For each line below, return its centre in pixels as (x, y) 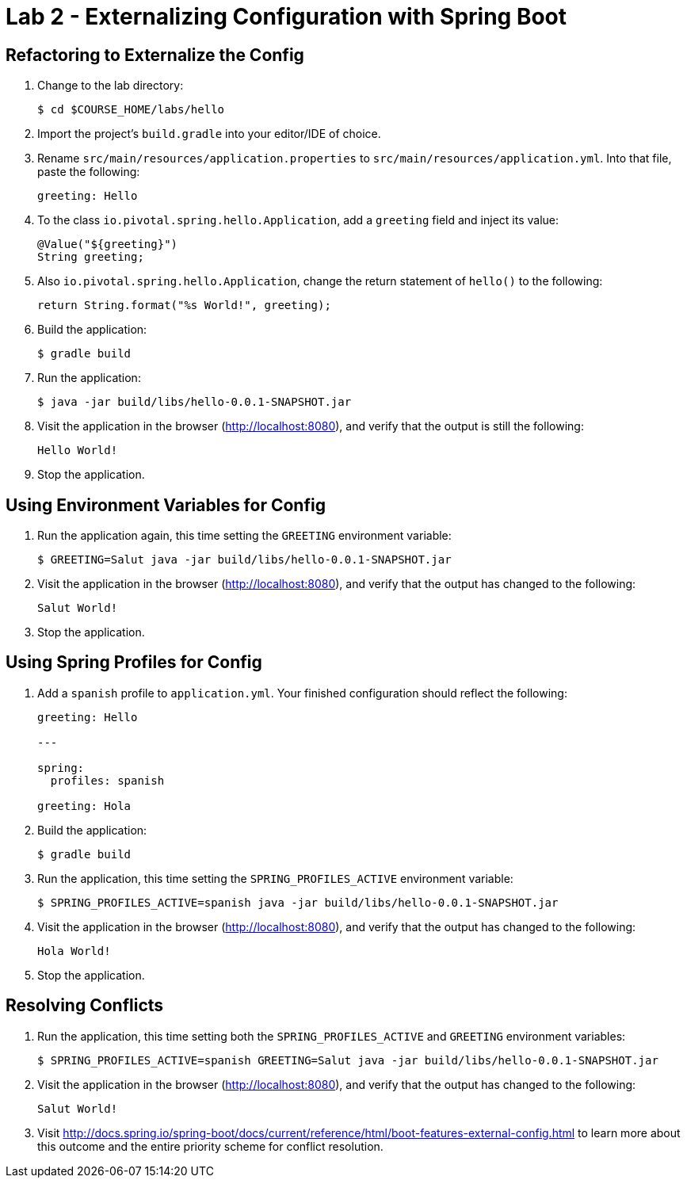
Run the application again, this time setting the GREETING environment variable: (244, 536)
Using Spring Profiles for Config (134, 663)
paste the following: (89, 172)
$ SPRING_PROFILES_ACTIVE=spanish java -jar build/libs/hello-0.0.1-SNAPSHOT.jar (298, 902)
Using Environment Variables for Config (166, 505)
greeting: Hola (84, 806)
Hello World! (78, 451)
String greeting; (91, 257)
